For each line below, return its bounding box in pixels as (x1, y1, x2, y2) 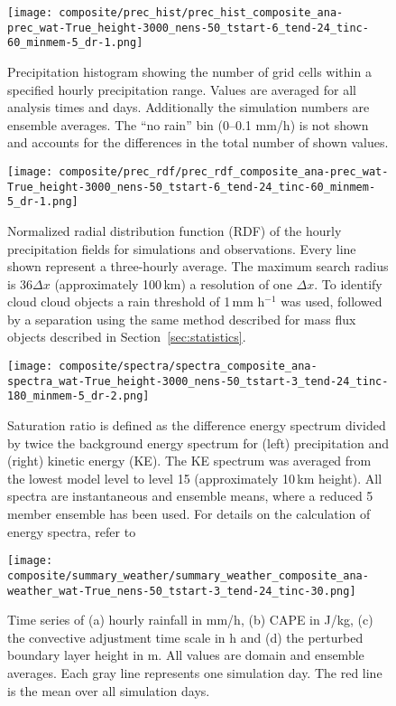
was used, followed (281, 292, 382, 311)
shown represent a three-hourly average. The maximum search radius (7, 257, 389, 276)
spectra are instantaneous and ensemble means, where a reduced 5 (7, 486, 373, 505)
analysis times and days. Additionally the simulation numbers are (7, 98, 370, 117)
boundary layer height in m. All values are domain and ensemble (7, 645, 364, 664)
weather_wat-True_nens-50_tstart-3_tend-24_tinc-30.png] (7, 584, 356, 598)
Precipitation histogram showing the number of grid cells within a (7, 61, 372, 80)
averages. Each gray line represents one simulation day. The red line (7, 663, 382, 682)
